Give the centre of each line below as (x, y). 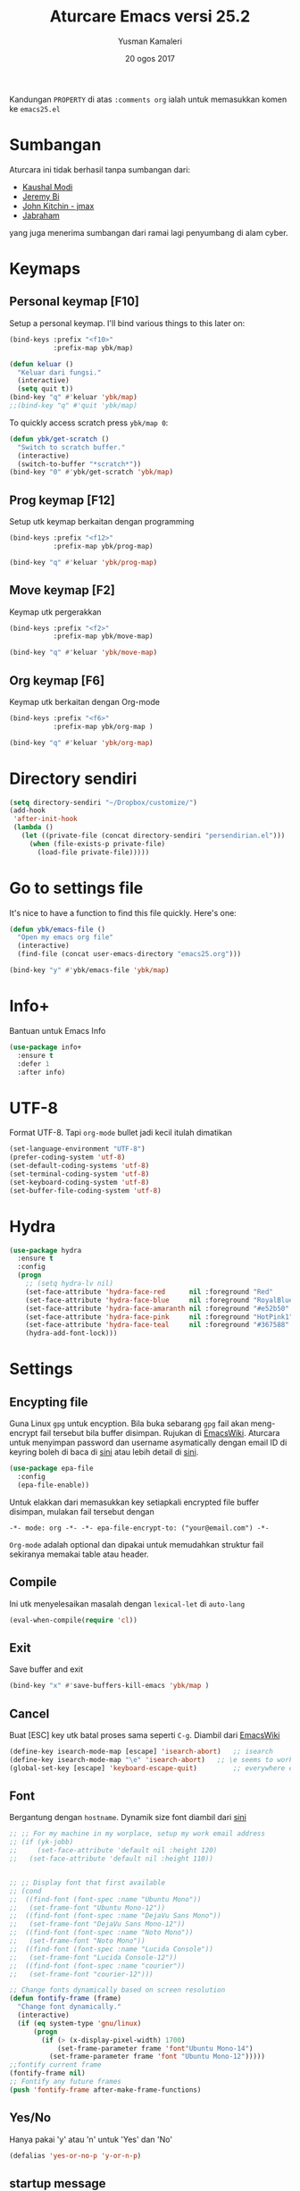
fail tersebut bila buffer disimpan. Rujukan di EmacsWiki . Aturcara (160, 1433)
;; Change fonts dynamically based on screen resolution (117, 1990)
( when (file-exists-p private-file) (97, 844)
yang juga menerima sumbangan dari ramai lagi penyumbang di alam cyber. (149, 232)
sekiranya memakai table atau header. (79, 1554)
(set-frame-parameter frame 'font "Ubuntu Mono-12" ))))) (157, 2057)
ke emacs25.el (35, 108)
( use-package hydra (46, 1250)
